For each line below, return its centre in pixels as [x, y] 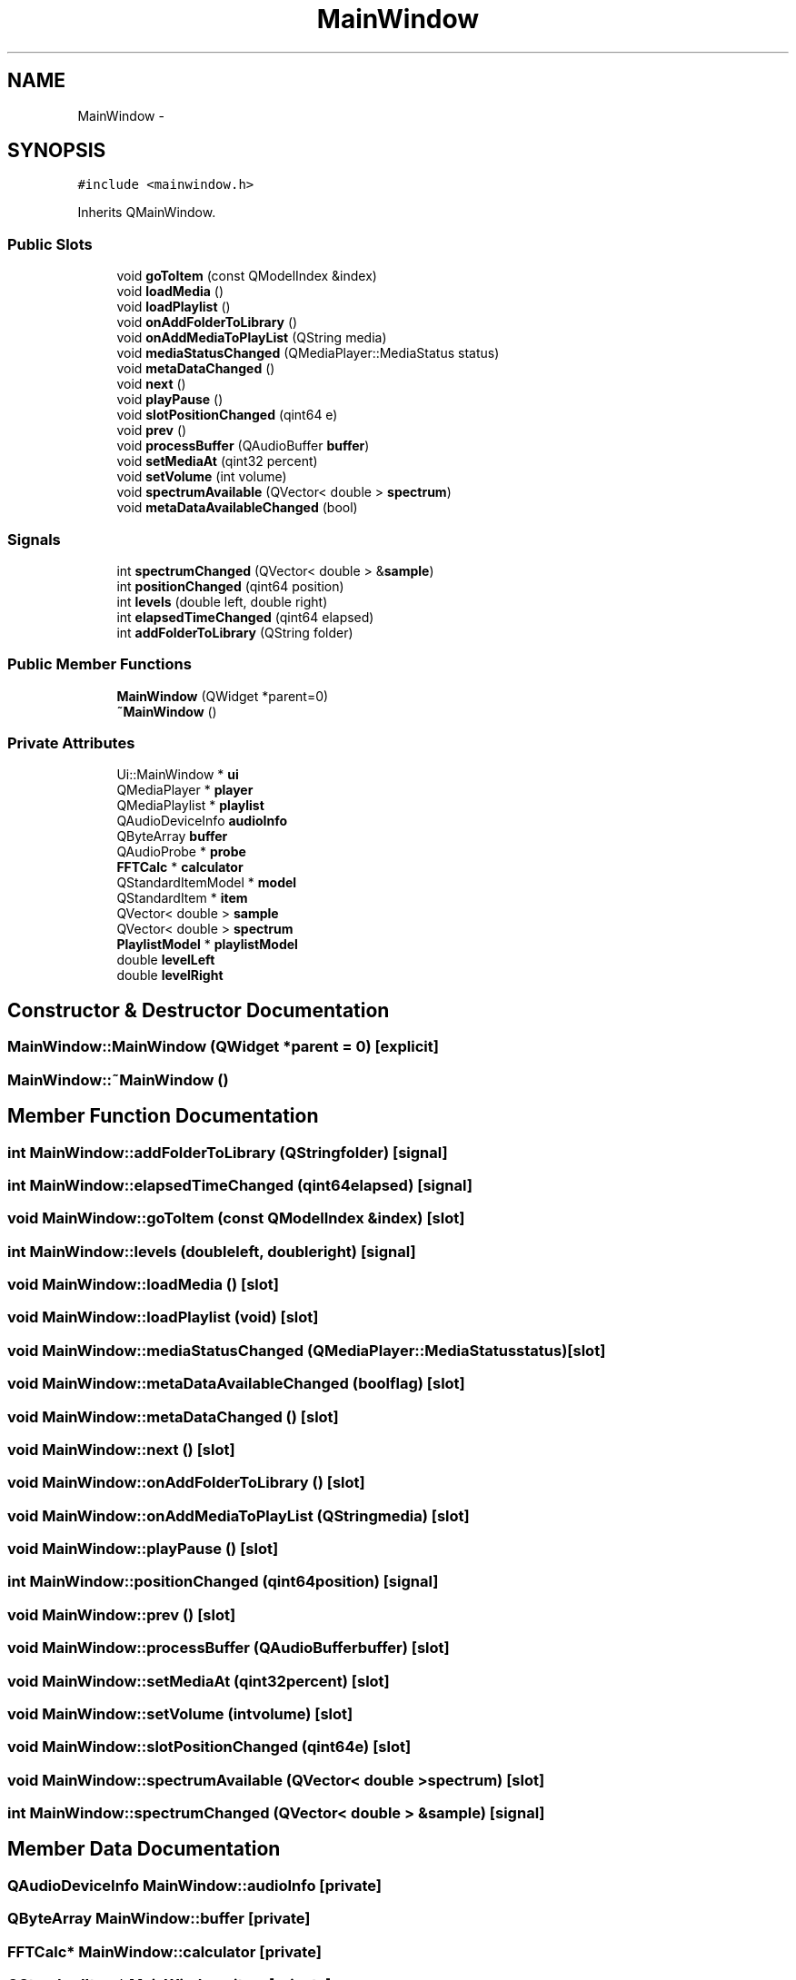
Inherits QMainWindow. [147, 213]
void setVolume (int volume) [202, 477]
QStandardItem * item [182, 898]
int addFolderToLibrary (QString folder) [235, 632]
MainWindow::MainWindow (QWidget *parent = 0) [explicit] [223, 1047]
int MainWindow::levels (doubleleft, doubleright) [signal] [212, 1251]
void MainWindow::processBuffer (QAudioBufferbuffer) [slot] [229, 1648]
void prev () [152, 431]
